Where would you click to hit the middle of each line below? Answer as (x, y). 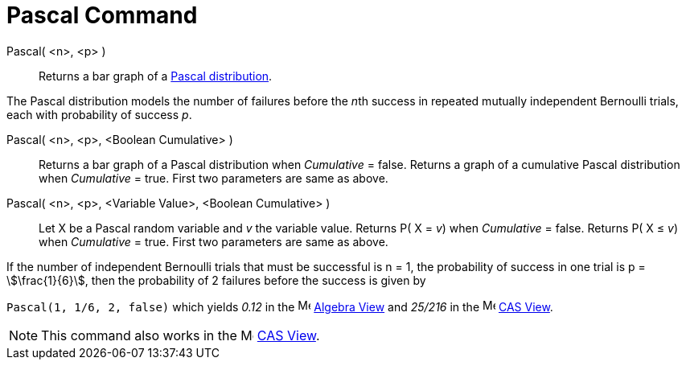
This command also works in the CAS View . (181, 335)
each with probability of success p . (99, 114)
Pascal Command (102, 15)
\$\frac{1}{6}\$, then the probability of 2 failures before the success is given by (216, 280)
